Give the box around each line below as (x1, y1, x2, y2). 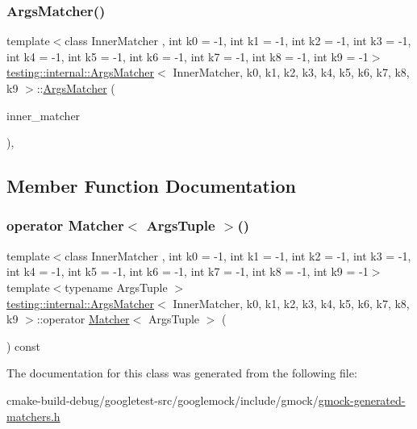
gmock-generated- (318, 391, 406, 408)
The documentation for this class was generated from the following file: (6, 364, 357, 381)
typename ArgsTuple (65, 278, 168, 295)
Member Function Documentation (6, 173, 297, 198)
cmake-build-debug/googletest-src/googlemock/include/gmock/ (6, 391, 319, 408)
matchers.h (6, 407, 60, 424)
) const (6, 337, 41, 354)
